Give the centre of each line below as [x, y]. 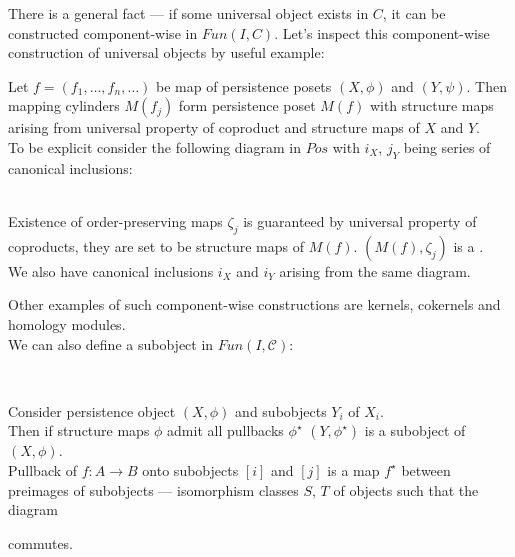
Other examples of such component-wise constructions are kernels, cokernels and [254, 304]
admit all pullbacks [225, 430]
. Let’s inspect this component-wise [382, 32]
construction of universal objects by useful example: [166, 52]
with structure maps [431, 105]
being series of [447, 146]
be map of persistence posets [243, 85]
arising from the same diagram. [375, 270]
